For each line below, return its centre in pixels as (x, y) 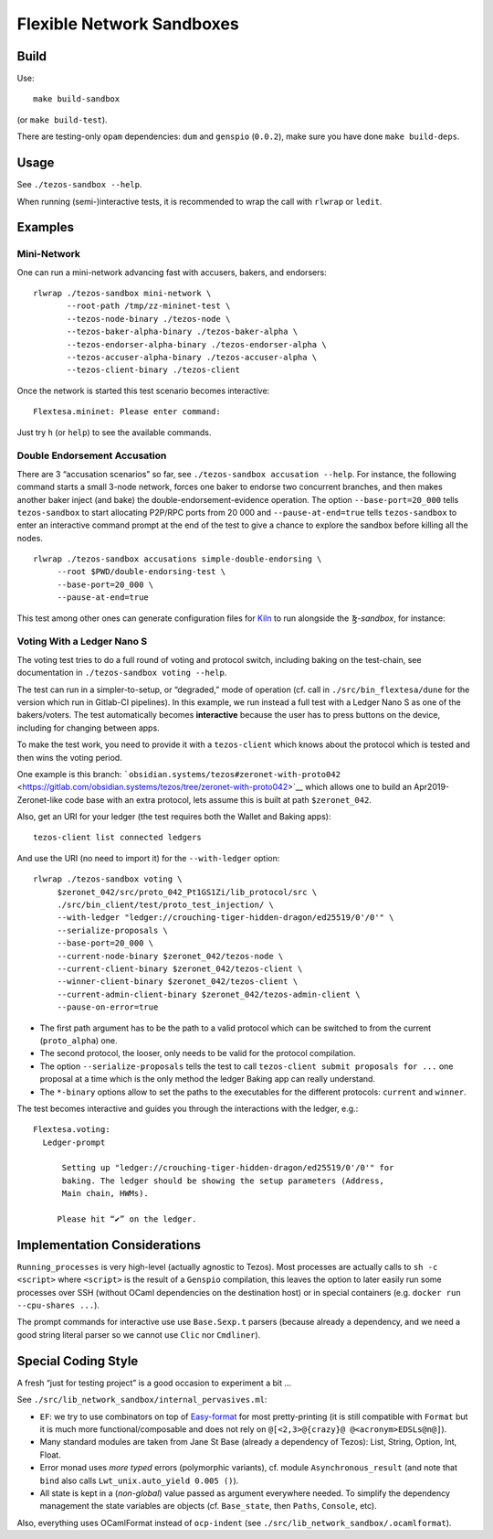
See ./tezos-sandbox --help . (79, 185)
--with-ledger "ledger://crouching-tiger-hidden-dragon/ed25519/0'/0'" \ (226, 918)
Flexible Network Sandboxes (128, 24)
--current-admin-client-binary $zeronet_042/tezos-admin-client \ (209, 994)
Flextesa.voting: (72, 1130)
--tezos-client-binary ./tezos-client (154, 370)
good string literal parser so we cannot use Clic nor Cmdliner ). (139, 1334)
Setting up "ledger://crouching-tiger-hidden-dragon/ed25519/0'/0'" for (228, 1168)
